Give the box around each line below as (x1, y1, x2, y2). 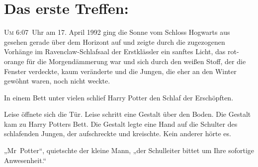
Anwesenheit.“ (4, 155, 47, 165)
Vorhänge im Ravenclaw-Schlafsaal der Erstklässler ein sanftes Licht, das (4, 46, 226, 57)
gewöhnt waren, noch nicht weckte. (4, 76, 110, 86)
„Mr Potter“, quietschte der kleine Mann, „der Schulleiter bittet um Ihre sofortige (4, 145, 255, 156)
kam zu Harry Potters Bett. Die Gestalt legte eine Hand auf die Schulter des (4, 118, 238, 129)
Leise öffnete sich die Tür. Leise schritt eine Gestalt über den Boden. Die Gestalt (4, 109, 251, 119)
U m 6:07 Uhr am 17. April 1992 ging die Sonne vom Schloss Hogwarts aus (4, 27, 230, 37)
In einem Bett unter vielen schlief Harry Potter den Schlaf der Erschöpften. (4, 92, 234, 102)
